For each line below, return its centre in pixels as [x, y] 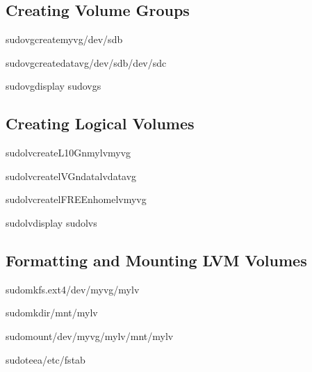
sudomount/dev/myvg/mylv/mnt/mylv [90, 335]
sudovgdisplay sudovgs [54, 86]
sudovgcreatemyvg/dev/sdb [64, 39]
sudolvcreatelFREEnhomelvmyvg [76, 199]
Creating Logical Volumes [100, 123]
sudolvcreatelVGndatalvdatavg [71, 176]
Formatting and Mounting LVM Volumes [156, 260]
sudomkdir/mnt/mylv [52, 313]
